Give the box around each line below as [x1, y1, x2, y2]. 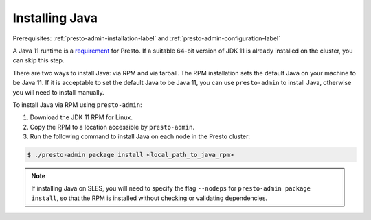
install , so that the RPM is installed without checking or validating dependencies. [31, 194, 268, 202]
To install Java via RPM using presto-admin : [12, 100, 142, 109]
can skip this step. [12, 56, 65, 64]
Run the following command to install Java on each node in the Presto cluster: [30, 132, 251, 140]
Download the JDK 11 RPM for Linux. [30, 113, 133, 121]
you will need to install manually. [12, 88, 104, 96]
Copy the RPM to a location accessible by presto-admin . [30, 123, 195, 131]
